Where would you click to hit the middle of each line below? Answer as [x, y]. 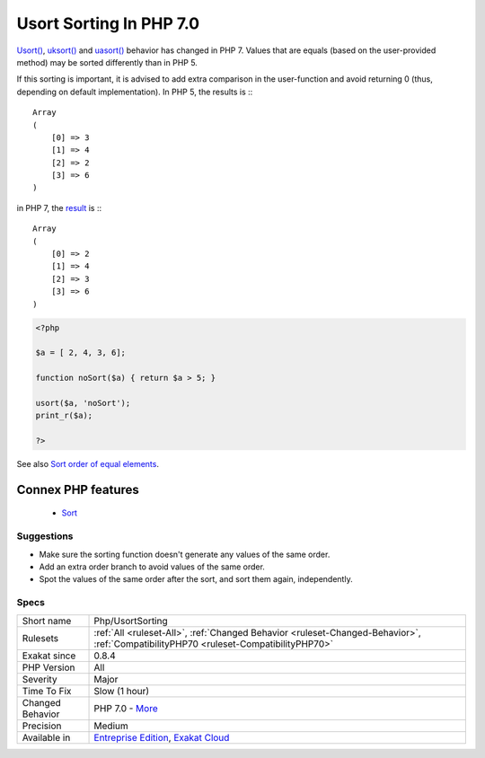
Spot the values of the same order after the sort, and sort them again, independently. [196, 579]
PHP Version [48, 667]
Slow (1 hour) [122, 691]
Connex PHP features [78, 489]
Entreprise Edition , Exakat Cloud [162, 737]
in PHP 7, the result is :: [59, 207]
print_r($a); [64, 416]
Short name [47, 621]
